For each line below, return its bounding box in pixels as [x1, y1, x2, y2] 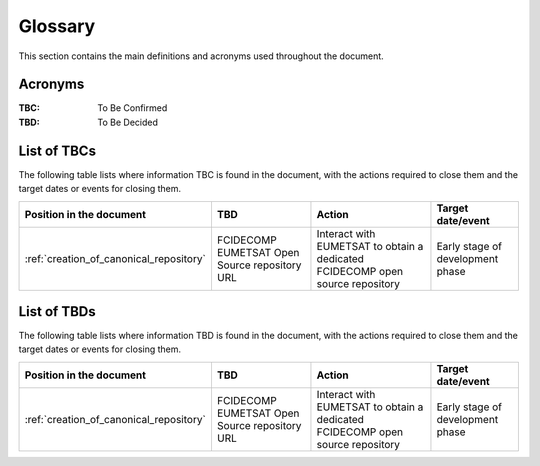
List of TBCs [18, 142, 97, 159]
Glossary [18, 15, 96, 37]
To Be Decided [97, 116, 159, 128]
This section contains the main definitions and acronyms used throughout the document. [18, 50, 384, 62]
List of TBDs [18, 303, 97, 320]
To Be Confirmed [97, 102, 168, 114]
